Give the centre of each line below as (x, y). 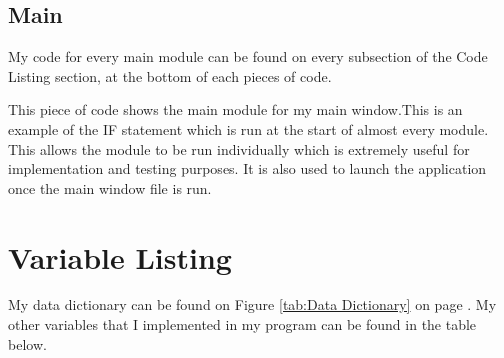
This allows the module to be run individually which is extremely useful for (239, 148)
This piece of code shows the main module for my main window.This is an (235, 109)
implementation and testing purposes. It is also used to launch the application (247, 168)
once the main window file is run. (110, 187)
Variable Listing (120, 256)
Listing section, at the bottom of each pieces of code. (170, 75)
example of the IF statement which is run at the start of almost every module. (248, 128)
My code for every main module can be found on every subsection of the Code (248, 56)
